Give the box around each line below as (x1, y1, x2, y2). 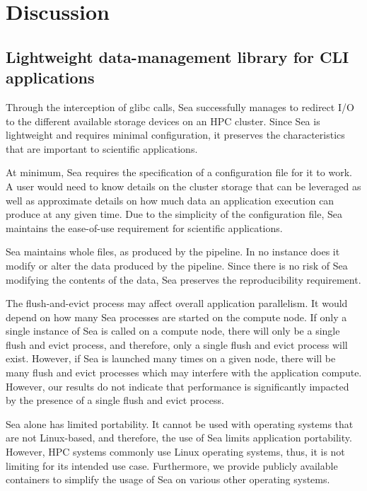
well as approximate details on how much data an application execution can (6, 192, 334, 207)
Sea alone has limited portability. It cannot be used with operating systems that (6, 416, 354, 431)
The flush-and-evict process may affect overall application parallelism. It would (6, 296, 348, 311)
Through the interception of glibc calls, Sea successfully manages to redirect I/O (6, 99, 354, 114)
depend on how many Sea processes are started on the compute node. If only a (6, 309, 347, 324)
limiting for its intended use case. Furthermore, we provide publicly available (6, 458, 338, 473)
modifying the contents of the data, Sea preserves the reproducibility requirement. (6, 272, 361, 287)
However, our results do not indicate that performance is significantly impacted (6, 379, 349, 393)
